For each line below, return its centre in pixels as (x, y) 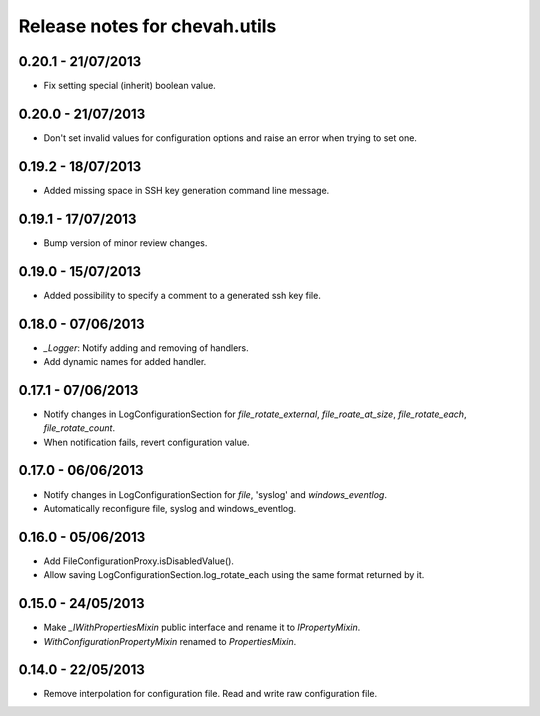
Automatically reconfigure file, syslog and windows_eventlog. (170, 508)
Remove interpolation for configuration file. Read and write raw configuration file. (210, 694)
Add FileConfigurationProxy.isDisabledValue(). (139, 561)
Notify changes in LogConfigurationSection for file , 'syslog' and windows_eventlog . (215, 494)
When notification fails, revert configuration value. (146, 442)
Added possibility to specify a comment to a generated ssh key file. (182, 295)
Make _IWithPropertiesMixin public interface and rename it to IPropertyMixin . (202, 627)
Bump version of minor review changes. (125, 242)
